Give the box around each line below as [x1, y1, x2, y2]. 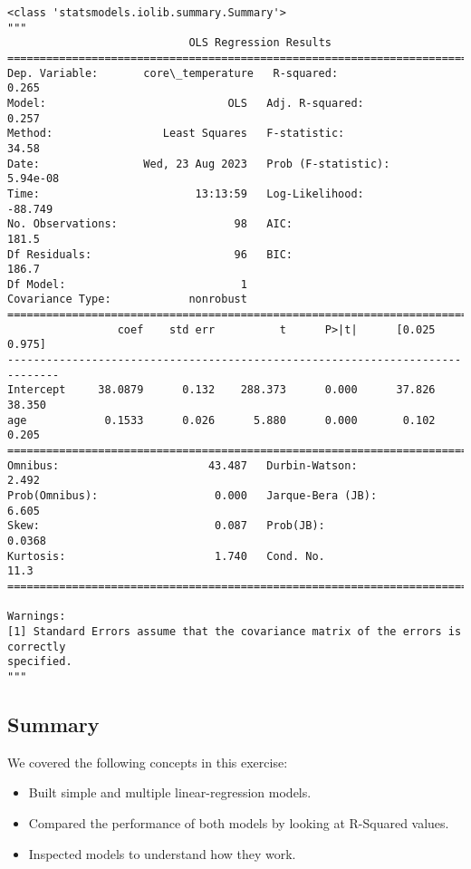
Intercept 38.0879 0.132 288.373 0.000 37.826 [7, 383, 436, 397]
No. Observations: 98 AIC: [7, 217, 293, 231]
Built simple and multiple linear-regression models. [28, 783, 312, 802]
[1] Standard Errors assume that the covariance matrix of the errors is [7, 624, 462, 638]
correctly [7, 640, 66, 653]
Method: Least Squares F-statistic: [7, 127, 345, 140]
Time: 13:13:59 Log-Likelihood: [7, 187, 364, 200]
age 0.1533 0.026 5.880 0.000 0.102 [7, 413, 436, 427]
